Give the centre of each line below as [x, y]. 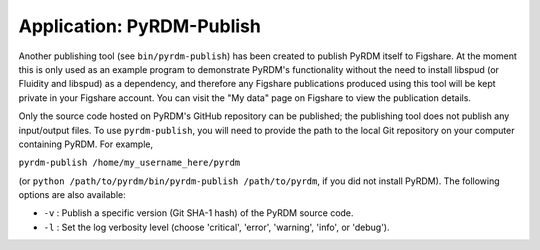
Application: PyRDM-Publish [140, 26]
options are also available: [72, 195]
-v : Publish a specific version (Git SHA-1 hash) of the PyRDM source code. [198, 213]
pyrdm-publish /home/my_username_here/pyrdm [129, 163]
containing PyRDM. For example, [86, 144]
